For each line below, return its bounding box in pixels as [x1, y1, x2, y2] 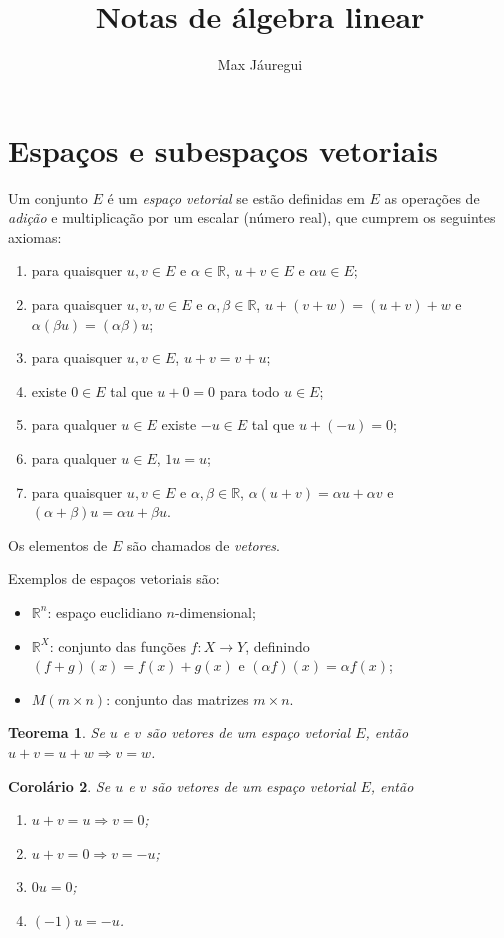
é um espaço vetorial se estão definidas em [107, 187, 365, 208]
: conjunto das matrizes [106, 688, 249, 709]
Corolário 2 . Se [8, 775, 111, 796]
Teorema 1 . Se [8, 722, 105, 743]
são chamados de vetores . [126, 534, 280, 555]
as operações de [384, 187, 480, 208]
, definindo [245, 635, 310, 656]
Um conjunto [8, 187, 88, 208]
